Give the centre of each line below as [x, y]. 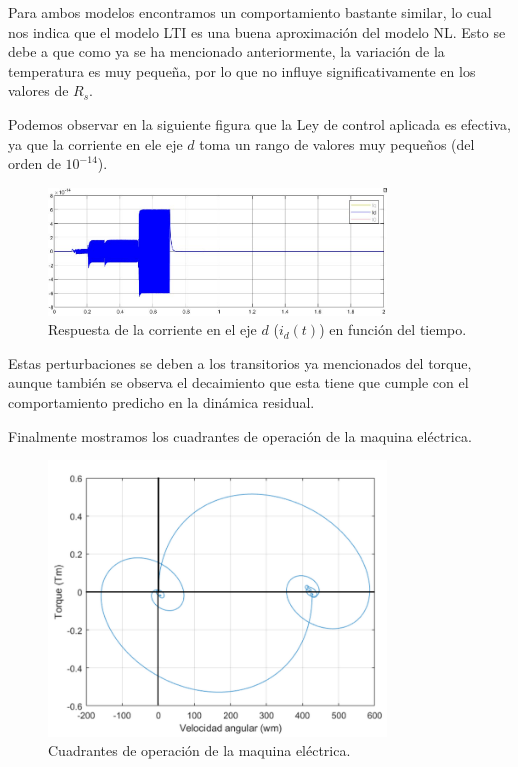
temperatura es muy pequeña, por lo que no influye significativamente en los [242, 70]
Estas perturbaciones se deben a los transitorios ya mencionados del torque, [240, 362]
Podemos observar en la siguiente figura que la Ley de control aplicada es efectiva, [259, 123]
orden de [34, 163]
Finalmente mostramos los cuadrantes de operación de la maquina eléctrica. [240, 435]
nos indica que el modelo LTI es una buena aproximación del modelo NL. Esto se [257, 31]
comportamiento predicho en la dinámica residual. [161, 401]
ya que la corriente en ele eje [95, 143]
